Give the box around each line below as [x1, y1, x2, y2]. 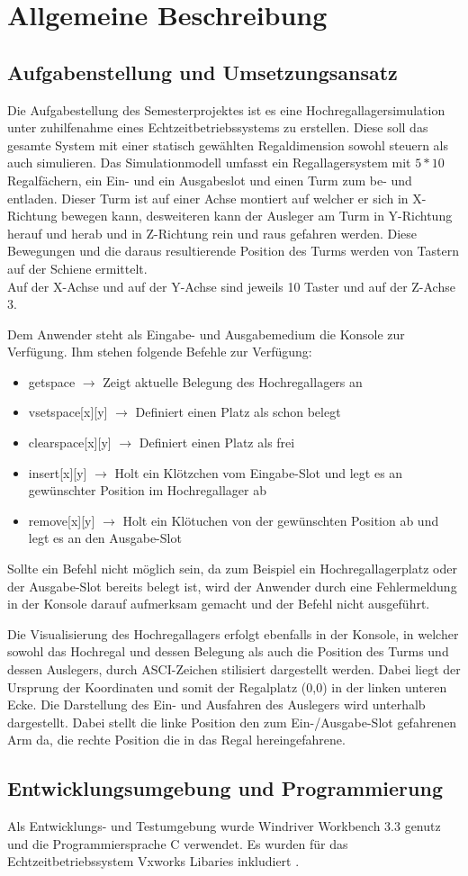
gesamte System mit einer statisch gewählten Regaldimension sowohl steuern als [7, 135, 449, 154]
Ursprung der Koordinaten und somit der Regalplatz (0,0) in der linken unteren [7, 677, 447, 696]
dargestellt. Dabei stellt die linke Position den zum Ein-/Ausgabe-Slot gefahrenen [7, 712, 457, 731]
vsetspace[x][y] [28, 402, 108, 421]
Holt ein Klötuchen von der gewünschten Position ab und [122, 510, 439, 529]
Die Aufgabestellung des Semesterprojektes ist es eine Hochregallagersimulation [7, 100, 445, 119]
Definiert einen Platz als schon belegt [135, 402, 341, 421]
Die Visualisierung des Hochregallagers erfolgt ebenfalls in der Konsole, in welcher [7, 624, 459, 643]
